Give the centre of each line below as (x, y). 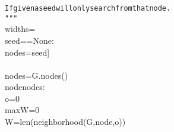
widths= (20, 29)
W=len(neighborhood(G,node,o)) (65, 122)
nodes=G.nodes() (37, 75)
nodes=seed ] (27, 52)
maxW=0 (22, 110)
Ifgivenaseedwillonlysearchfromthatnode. (88, 8)
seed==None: (29, 40)
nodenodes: (25, 87)
